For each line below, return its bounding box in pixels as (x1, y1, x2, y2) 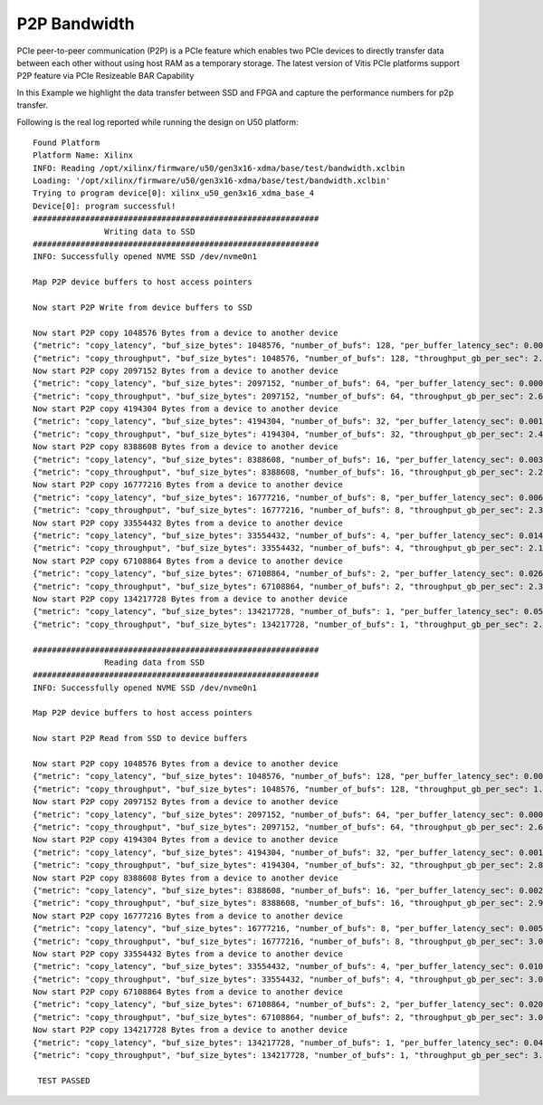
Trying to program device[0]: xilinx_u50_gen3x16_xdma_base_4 (33, 188, 315, 198)
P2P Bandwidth (16, 14, 135, 34)
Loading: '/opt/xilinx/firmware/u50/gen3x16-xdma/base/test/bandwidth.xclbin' (33, 176, 391, 186)
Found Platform (33, 137, 100, 148)
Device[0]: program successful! (33, 200, 176, 211)
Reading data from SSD (104, 657, 205, 668)
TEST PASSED (37, 1075, 90, 1086)
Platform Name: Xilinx (33, 150, 134, 160)
